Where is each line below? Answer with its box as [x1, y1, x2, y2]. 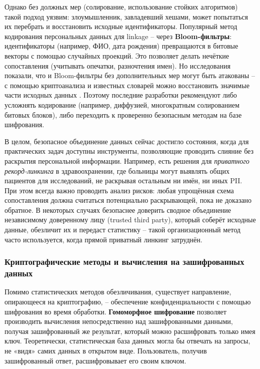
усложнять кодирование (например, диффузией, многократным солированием [4, 99, 239, 110]
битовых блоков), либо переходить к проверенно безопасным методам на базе [4, 109, 242, 120]
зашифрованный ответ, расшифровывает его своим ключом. [4, 355, 186, 365]
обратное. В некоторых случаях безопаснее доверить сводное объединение [4, 204, 231, 215]
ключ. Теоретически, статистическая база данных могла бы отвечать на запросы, [4, 335, 250, 346]
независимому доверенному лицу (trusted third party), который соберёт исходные [4, 214, 256, 225]
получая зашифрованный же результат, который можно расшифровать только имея [4, 325, 255, 336]
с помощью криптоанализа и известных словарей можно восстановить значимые [4, 80, 249, 90]
